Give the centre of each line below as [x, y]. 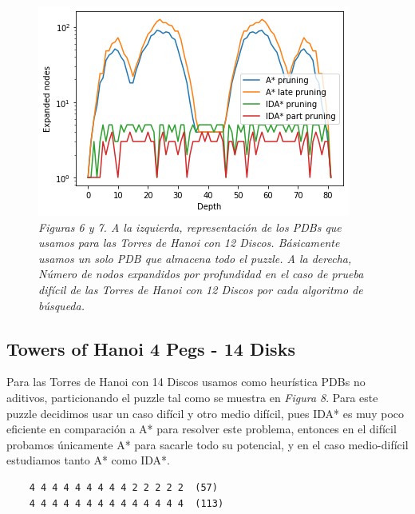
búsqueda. [61, 305]
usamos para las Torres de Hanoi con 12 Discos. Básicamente [189, 243]
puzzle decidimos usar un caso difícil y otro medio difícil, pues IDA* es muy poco [206, 413]
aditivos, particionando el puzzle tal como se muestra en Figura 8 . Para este [192, 397]
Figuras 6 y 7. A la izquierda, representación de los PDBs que [190, 227]
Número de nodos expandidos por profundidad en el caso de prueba [201, 274]
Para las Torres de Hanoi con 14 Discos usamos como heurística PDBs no [186, 382]
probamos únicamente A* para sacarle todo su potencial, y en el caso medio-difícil [207, 444]
